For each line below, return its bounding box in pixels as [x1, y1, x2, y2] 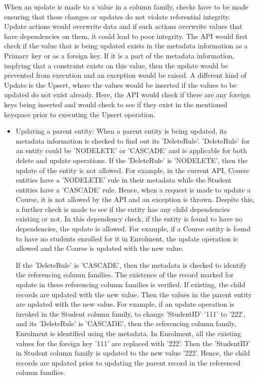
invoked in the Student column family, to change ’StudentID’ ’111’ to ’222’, [15, 308, 246, 319]
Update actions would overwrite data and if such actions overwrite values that [4, 21, 243, 31]
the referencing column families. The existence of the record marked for [15, 269, 234, 280]
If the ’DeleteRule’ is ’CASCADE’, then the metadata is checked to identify [15, 259, 247, 270]
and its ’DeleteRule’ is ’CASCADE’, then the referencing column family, [15, 318, 237, 329]
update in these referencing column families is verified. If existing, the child [15, 279, 246, 290]
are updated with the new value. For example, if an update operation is [15, 299, 235, 309]
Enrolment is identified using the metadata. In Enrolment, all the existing [15, 328, 242, 338]
